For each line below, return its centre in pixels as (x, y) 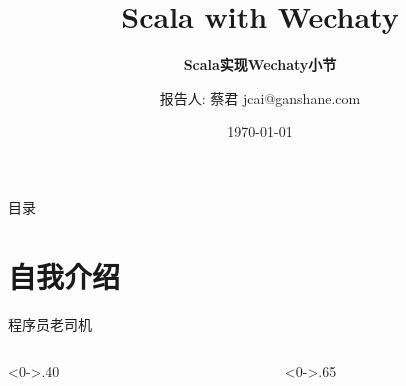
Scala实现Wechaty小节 (260, 64)
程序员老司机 (50, 323)
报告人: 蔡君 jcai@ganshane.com (260, 97)
